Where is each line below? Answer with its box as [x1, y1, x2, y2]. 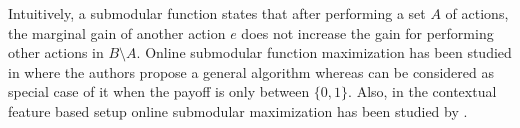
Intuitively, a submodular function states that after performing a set [8, 3, 426, 23]
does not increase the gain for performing [241, 22, 494, 43]
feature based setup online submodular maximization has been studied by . [8, 100, 468, 121]
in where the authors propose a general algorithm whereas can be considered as [8, 61, 494, 82]
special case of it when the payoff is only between [8, 81, 310, 102]
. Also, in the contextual [348, 81, 497, 102]
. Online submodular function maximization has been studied [136, 42, 512, 63]
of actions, [445, 3, 509, 23]
